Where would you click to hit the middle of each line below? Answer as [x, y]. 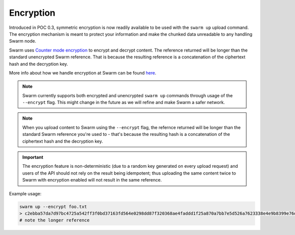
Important [33, 157]
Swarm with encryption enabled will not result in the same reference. [92, 180]
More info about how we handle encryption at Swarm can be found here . [83, 73]
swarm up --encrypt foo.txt [53, 207]
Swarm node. [23, 41]
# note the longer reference [55, 220]
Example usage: [25, 193]
